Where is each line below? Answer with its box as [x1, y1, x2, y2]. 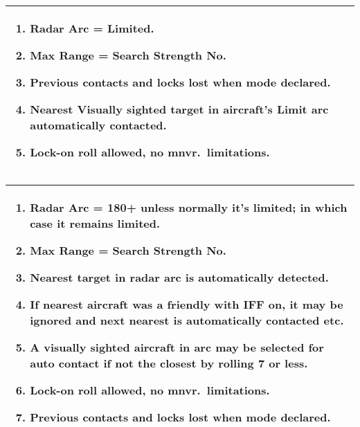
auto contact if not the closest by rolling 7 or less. [30, 355, 308, 371]
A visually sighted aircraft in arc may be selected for [30, 339, 324, 355]
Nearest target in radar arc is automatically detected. [30, 269, 329, 285]
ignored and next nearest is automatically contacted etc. [30, 312, 344, 328]
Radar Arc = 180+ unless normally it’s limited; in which [30, 199, 348, 215]
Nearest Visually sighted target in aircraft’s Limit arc [30, 101, 329, 117]
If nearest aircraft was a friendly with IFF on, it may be [30, 296, 343, 312]
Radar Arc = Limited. [30, 20, 154, 36]
